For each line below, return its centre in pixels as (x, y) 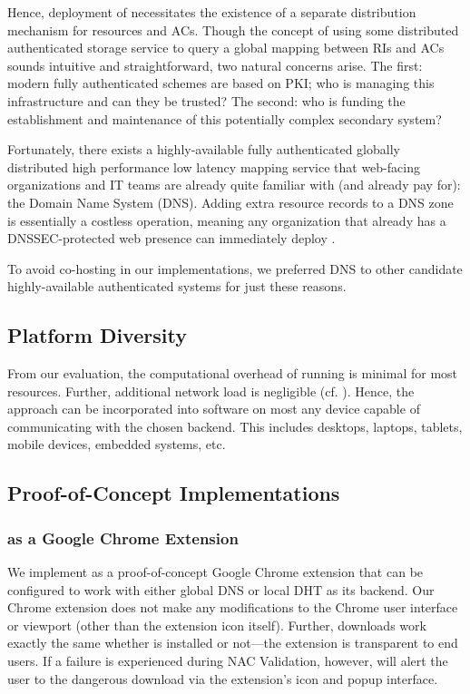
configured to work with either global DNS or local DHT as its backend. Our (221, 589)
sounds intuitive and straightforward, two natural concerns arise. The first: (215, 65)
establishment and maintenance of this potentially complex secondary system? (225, 118)
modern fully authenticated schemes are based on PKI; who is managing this (221, 83)
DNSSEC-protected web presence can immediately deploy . (171, 238)
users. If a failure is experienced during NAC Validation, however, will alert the (228, 661)
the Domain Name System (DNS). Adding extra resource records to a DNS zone (230, 202)
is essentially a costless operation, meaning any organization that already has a (227, 220)
